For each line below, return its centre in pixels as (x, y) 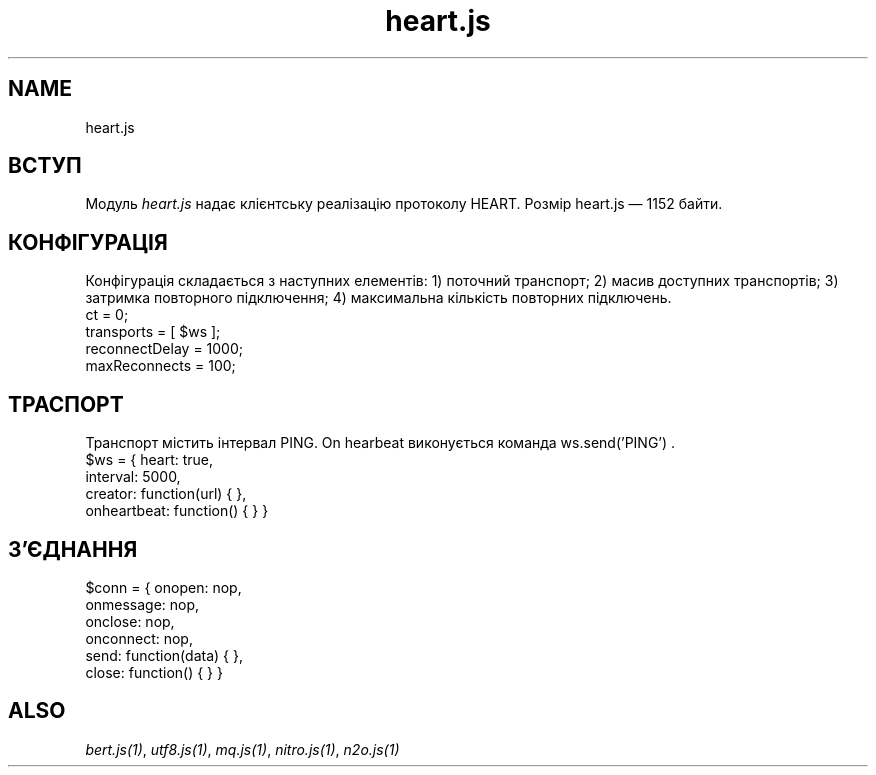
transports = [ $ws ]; (153, 332)
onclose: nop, (130, 621)
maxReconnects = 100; (160, 366)
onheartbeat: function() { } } (177, 511)
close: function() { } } (154, 672)
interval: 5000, (133, 477)
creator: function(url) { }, (166, 494)
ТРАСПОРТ (66, 404)
